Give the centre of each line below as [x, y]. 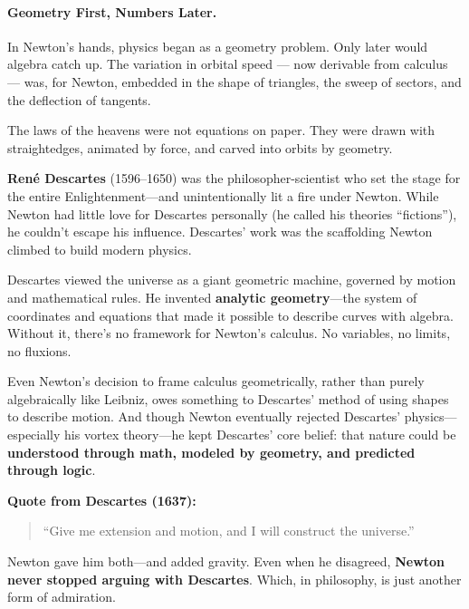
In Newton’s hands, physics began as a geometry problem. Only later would [218, 46]
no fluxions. [39, 350]
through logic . [52, 470]
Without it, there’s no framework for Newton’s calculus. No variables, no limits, [229, 333]
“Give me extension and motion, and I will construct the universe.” [229, 531]
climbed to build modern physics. [100, 249]
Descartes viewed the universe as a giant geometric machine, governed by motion [232, 280]
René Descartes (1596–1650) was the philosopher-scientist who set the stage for [234, 178]
